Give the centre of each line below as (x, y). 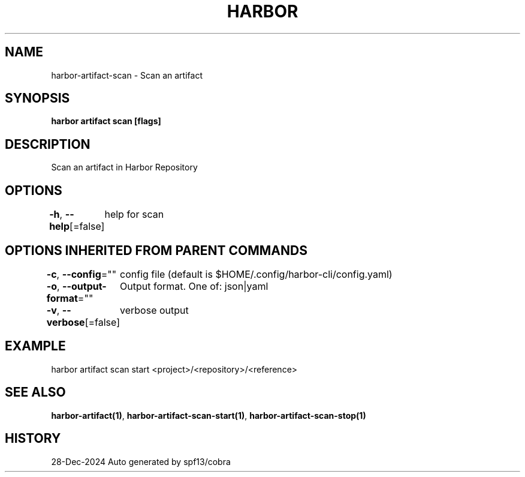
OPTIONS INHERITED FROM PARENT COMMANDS (156, 250)
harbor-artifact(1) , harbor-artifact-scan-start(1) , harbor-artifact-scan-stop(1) (209, 415)
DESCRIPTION (48, 144)
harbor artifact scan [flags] (106, 121)
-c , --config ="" (82, 274)
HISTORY (33, 439)
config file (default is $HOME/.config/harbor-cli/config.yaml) (256, 274)
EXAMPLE (35, 346)
